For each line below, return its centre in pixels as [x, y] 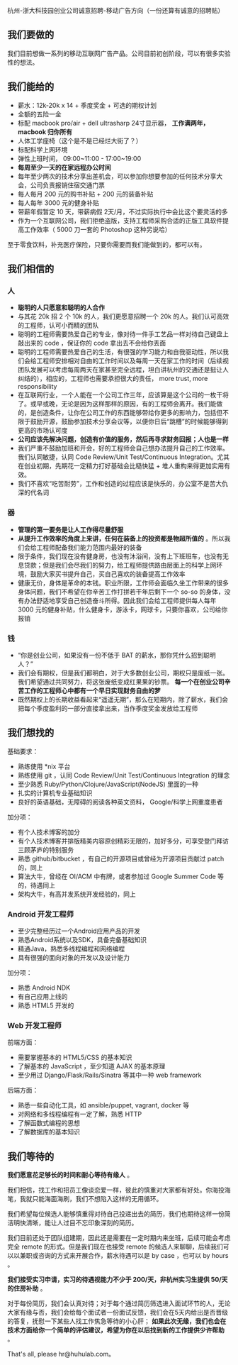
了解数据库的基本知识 [49, 1132]
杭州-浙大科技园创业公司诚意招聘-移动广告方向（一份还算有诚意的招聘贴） [116, 10]
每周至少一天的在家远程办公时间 [64, 167]
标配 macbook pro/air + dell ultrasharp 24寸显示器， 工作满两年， [113, 123]
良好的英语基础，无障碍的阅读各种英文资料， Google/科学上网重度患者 [120, 802]
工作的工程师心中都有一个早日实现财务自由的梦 [92, 690]
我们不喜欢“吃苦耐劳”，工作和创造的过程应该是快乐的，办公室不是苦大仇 [123, 484]
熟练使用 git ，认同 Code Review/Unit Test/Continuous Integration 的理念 [124, 775]
